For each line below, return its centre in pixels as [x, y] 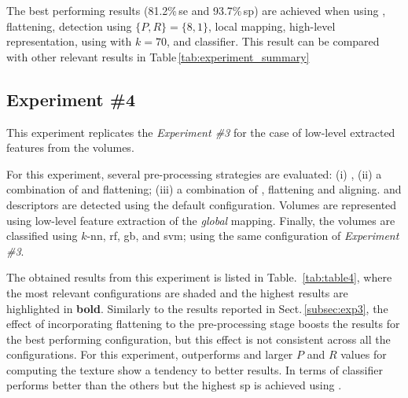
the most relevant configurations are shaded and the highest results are [177, 292]
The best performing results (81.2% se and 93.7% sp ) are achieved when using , [196, 10]
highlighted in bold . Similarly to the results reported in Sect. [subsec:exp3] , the [197, 308]
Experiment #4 [71, 99]
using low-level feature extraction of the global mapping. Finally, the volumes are [201, 220]
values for [364, 354]
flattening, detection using [69, 26]
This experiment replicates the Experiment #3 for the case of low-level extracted [201, 132]
